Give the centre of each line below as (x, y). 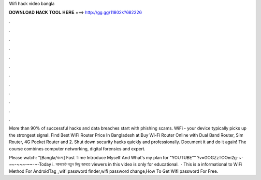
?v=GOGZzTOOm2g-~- (220, 158)
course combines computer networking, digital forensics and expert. (77, 148)
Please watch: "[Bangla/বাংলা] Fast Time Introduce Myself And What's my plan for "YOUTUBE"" (102, 158)
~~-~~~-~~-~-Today (30, 164)
